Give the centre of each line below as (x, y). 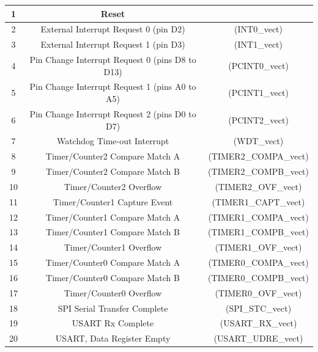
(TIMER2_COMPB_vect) (258, 171)
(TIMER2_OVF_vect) (258, 186)
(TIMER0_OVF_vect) (258, 292)
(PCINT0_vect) (258, 65)
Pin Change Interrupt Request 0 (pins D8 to (113, 60)
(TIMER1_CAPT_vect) (258, 201)
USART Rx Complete (113, 323)
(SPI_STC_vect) (258, 308)
